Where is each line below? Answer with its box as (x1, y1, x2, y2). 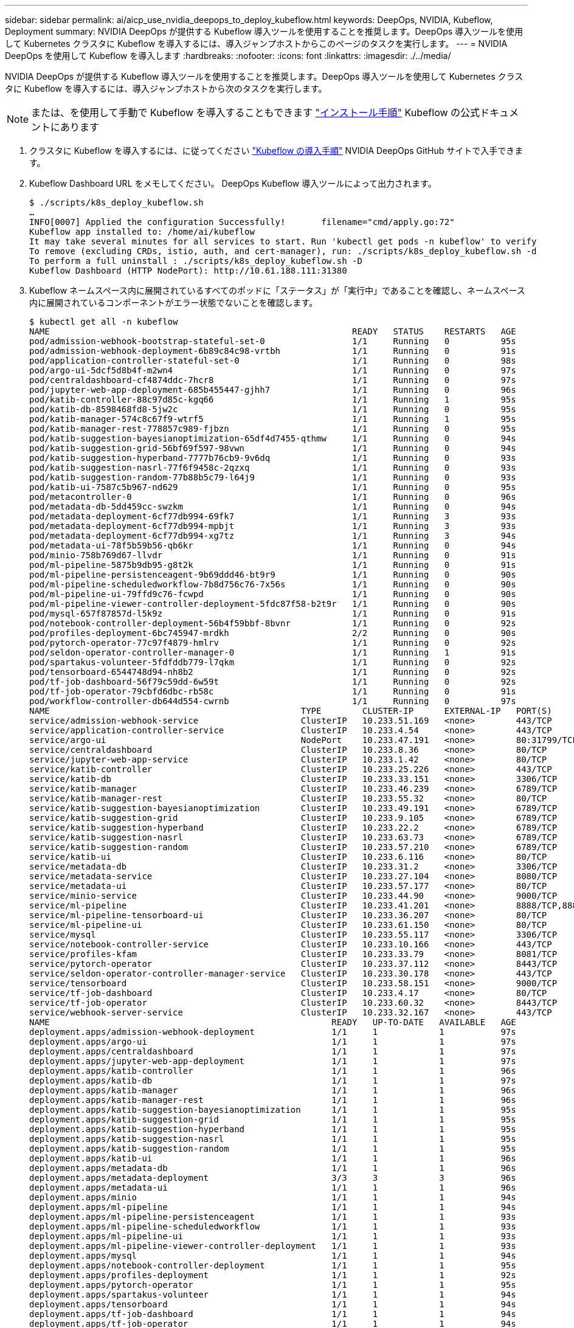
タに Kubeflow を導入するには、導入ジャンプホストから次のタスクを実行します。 (5, 83, 327, 94)
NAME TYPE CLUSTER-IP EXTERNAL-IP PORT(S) (29, 706, 552, 716)
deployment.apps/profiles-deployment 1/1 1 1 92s (29, 1270, 516, 1280)
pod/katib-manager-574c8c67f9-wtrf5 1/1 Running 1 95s (29, 414, 516, 424)
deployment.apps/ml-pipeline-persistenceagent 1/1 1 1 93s (29, 1212, 516, 1222)
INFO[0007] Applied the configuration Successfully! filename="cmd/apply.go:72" (29, 217, 455, 227)
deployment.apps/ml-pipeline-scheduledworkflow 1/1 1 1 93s (29, 1222, 516, 1231)
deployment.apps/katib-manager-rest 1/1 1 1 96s (29, 1095, 516, 1105)
